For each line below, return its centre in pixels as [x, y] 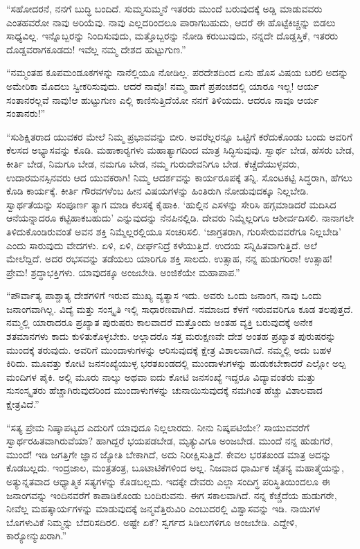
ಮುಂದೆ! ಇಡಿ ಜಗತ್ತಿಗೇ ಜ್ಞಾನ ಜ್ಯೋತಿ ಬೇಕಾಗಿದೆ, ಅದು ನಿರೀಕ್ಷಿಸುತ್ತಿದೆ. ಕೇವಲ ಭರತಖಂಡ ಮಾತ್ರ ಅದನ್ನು [169, 454]
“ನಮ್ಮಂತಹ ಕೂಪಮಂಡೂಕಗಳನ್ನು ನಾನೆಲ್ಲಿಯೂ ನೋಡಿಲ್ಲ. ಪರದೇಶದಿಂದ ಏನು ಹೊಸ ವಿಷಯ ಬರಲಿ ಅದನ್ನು [178, 72]
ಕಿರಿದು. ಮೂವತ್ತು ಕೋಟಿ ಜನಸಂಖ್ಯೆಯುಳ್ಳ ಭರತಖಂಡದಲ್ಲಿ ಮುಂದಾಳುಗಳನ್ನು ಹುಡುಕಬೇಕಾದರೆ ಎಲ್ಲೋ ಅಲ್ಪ [176, 363]
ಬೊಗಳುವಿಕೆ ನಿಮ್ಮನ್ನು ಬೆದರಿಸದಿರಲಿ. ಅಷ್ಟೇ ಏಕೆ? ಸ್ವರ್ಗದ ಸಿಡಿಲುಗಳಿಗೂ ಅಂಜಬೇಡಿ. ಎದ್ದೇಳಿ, [152, 522]
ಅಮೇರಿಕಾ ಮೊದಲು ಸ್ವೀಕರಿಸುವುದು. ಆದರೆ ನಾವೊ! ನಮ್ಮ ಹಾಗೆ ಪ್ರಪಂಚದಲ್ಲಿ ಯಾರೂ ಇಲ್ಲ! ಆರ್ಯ [163, 85]
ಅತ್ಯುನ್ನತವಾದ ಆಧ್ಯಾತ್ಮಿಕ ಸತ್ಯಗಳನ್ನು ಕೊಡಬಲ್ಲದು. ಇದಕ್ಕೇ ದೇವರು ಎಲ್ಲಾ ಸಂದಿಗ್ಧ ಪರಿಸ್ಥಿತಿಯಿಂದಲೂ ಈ [168, 481]
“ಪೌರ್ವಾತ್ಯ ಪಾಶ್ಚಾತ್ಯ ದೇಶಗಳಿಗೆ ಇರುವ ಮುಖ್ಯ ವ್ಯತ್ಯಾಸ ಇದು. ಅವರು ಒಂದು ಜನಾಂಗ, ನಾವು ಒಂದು [164, 295]
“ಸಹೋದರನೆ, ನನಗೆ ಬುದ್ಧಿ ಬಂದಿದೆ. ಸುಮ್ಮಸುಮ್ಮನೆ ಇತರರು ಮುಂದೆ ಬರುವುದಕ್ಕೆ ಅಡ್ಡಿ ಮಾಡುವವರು [164, 8]
